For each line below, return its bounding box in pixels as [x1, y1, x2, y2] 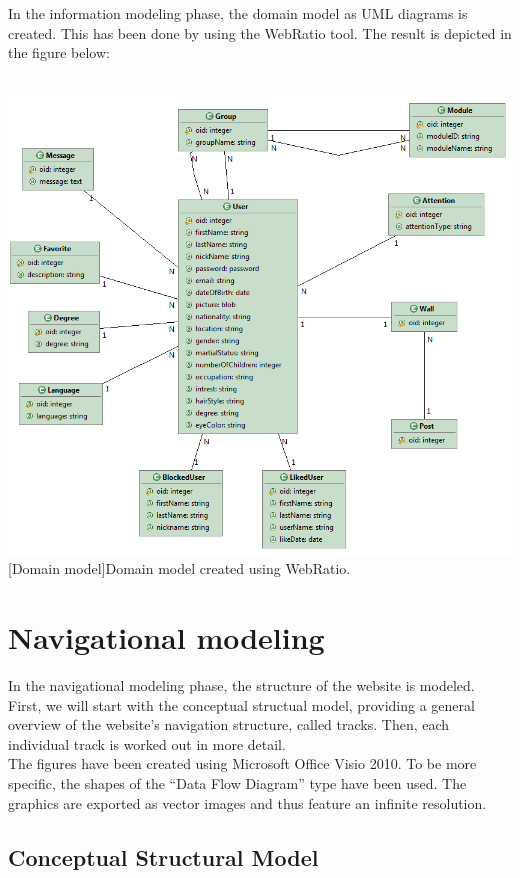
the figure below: [8, 42, 110, 63]
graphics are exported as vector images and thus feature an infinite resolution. [8, 792, 487, 813]
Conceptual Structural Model [8, 841, 319, 872]
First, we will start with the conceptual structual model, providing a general [8, 694, 475, 715]
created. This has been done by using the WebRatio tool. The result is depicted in [8, 22, 512, 43]
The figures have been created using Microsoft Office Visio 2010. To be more [8, 753, 477, 774]
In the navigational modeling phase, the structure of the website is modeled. [8, 675, 475, 696]
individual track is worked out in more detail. [8, 733, 286, 754]
